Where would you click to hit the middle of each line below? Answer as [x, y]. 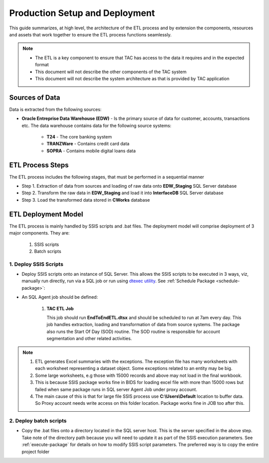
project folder [36, 452]
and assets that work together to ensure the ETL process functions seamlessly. [90, 34]
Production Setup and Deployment [82, 13]
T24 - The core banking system [79, 136]
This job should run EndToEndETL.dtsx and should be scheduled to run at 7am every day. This [144, 318]
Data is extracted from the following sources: [55, 109]
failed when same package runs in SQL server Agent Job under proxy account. [116, 389]
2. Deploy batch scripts [38, 421]
